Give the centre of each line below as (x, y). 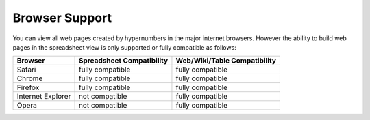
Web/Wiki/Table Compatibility (226, 61)
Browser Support (62, 18)
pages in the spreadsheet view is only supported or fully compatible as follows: (124, 47)
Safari (26, 70)
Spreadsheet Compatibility (123, 61)
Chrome (30, 78)
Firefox (28, 87)
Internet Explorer (44, 97)
